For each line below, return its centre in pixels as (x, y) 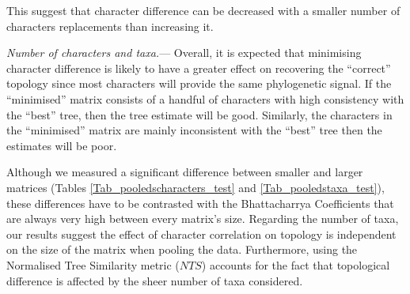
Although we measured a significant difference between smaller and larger (185, 172)
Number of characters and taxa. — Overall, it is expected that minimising (184, 53)
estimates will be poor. (62, 145)
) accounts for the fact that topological (296, 264)
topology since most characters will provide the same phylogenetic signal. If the (199, 83)
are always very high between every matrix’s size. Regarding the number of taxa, (203, 219)
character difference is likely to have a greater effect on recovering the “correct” (199, 68)
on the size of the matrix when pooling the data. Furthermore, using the (182, 249)
